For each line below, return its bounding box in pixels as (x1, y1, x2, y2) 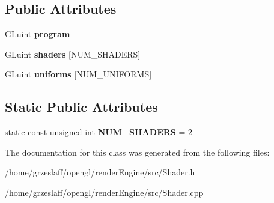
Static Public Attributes (5, 97, 158, 116)
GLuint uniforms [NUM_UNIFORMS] (5, 68, 152, 80)
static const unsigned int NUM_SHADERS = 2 (5, 126, 192, 138)
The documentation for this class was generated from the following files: (5, 145, 270, 158)
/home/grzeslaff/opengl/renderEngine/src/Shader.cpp (5, 186, 204, 198)
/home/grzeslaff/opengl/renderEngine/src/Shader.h (5, 166, 195, 178)
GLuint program (5, 28, 70, 40)
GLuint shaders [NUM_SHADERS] (5, 47, 141, 60)
